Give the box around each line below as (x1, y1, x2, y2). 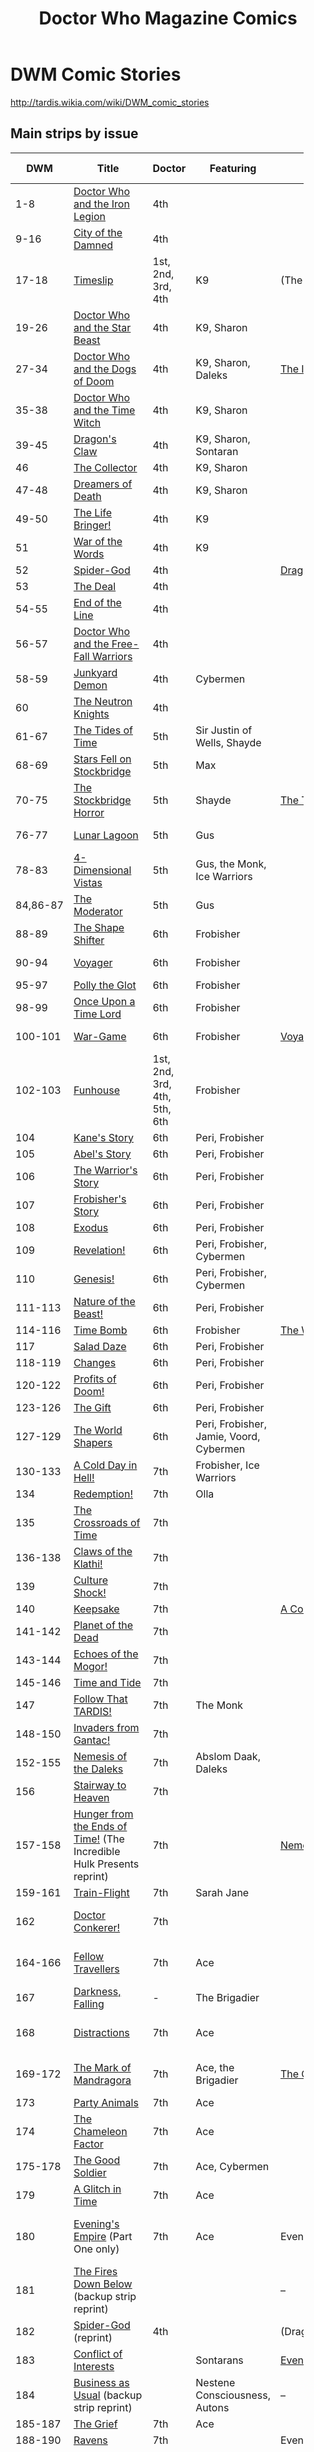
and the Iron (73, 197, 130, 211)
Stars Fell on (73, 752, 132, 766)
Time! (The (73, 1832, 125, 1846)
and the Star (73, 320, 132, 334)
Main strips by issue (10, 125, 139, 142)
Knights (73, 707, 110, 721)
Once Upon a (73, 994, 136, 1008)
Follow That (73, 1692, 128, 1706)
